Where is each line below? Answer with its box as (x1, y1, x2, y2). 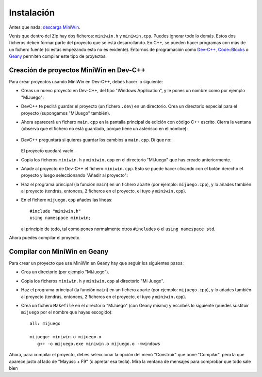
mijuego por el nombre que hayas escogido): (21, 309, 113, 315)
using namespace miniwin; (30, 215, 92, 220)
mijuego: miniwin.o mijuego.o (30, 334, 102, 340)
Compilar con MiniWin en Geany (9, 247, 109, 255)
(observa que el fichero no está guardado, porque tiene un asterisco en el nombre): (21, 126, 188, 132)
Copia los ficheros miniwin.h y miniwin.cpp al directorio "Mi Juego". (21, 278, 164, 283)
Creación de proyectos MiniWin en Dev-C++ (9, 66, 146, 74)
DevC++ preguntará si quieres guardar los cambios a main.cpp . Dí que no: (21, 137, 172, 142)
